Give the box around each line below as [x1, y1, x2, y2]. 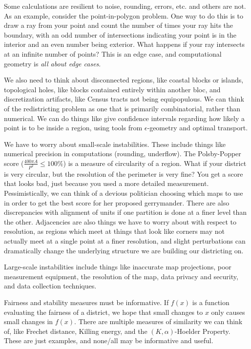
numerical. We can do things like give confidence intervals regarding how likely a [4, 113, 245, 123]
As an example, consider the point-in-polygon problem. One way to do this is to [4, 10, 243, 21]
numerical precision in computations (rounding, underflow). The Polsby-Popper [4, 148, 241, 159]
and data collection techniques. [4, 281, 97, 291]
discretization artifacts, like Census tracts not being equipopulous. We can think [4, 94, 244, 104]
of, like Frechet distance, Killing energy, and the [4, 326, 147, 336]
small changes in [4, 316, 53, 327]
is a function [192, 297, 230, 307]
